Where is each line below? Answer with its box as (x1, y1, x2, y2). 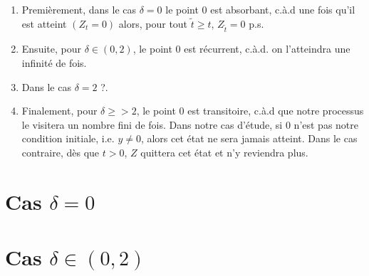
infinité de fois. (21, 55, 87, 70)
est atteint (21, 16, 67, 31)
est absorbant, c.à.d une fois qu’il (210, 2, 355, 16)
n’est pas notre (293, 117, 359, 132)
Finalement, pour (21, 103, 98, 118)
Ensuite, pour (21, 41, 81, 56)
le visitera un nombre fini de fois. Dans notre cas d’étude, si (21, 117, 283, 132)
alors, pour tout (118, 16, 188, 31)
